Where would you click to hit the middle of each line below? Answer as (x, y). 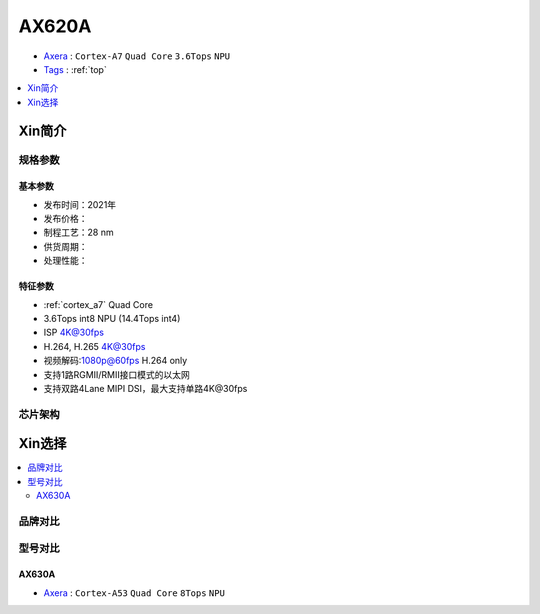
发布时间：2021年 (80, 204)
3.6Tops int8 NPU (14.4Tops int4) (112, 319)
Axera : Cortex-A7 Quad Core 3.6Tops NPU (137, 56)
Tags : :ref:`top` (75, 69)
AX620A (55, 26)
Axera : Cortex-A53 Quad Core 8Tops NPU (134, 592)
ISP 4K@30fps (74, 332)
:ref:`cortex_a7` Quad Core (98, 304)
